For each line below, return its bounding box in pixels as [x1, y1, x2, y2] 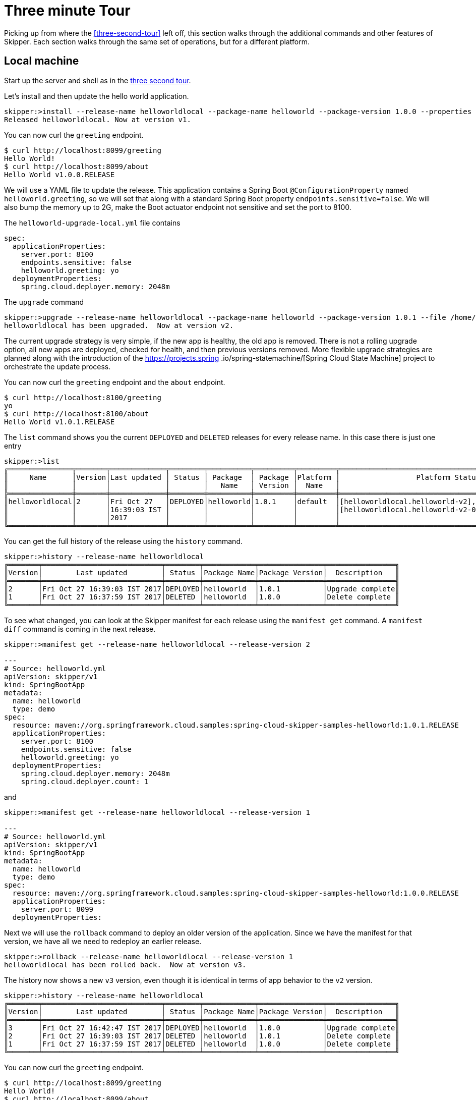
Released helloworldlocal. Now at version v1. [4, 115, 191, 124]
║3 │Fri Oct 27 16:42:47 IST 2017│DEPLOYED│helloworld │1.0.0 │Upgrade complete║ [4, 1023, 399, 1032]
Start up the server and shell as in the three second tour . [4, 76, 191, 85]
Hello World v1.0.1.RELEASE [4, 417, 115, 426]
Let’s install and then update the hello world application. [4, 91, 189, 100]
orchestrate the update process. [4, 362, 111, 371]
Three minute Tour [4, 2, 131, 19]
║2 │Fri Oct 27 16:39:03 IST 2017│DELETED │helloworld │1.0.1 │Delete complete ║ [4, 1031, 399, 1040]
